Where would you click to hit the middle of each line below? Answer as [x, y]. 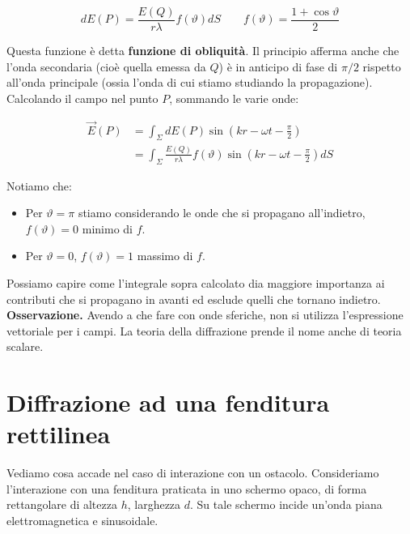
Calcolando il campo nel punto [82, 98]
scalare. [25, 346]
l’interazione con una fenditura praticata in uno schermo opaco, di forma [187, 488]
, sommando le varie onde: [234, 98]
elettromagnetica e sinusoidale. [82, 521]
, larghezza [154, 504]
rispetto [382, 66]
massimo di [165, 256]
